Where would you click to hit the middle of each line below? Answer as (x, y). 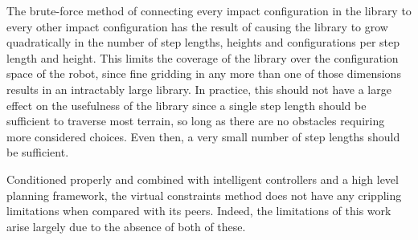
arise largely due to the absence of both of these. (126, 226)
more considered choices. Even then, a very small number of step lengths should (203, 136)
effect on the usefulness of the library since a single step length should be (186, 105)
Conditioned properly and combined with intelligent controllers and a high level (203, 179)
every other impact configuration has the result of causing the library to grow (197, 26)
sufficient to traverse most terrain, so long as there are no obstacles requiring (196, 121)
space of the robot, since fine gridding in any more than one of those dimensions (204, 73)
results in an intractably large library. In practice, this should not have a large (199, 89)
